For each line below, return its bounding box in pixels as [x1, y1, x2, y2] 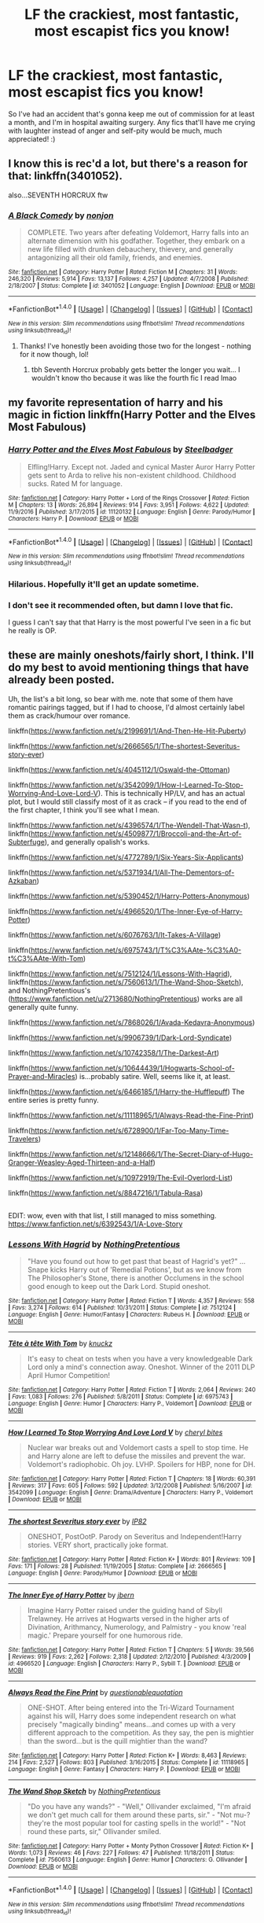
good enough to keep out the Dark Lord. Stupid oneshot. [27, 1282, 211, 1291]
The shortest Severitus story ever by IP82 [8, 1516, 147, 1527]
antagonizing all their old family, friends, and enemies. [27, 253, 203, 263]
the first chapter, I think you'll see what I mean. [8, 805, 159, 815]
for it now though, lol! [19, 350, 89, 359]
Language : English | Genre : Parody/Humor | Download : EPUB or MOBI [8, 1569, 198, 1578]
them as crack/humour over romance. [8, 710, 131, 720]
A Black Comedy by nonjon [8, 210, 114, 221]
